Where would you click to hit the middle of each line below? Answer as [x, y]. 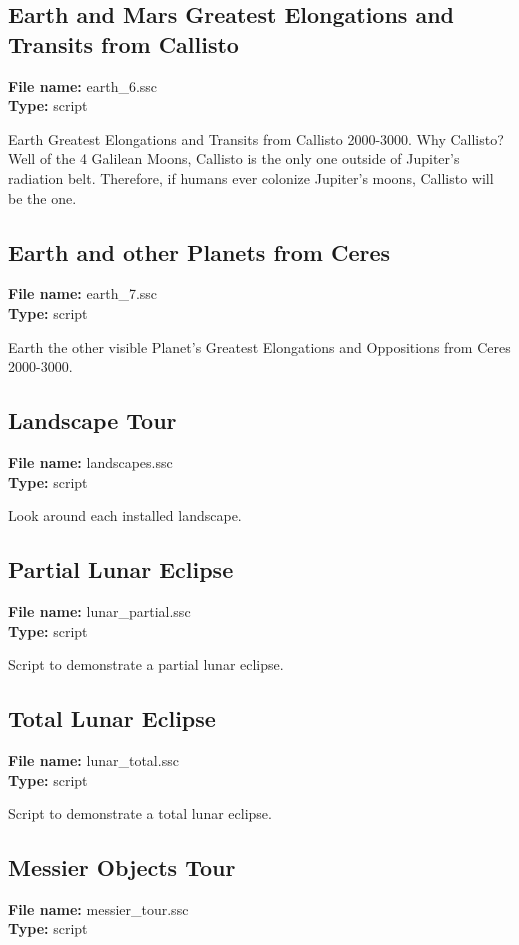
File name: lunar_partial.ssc [99, 610]
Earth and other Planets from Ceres [199, 251]
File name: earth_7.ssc [83, 293]
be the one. [42, 197]
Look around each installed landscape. [125, 515]
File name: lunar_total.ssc [93, 759]
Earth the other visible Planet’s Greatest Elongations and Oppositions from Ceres [259, 346]
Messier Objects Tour [122, 867]
